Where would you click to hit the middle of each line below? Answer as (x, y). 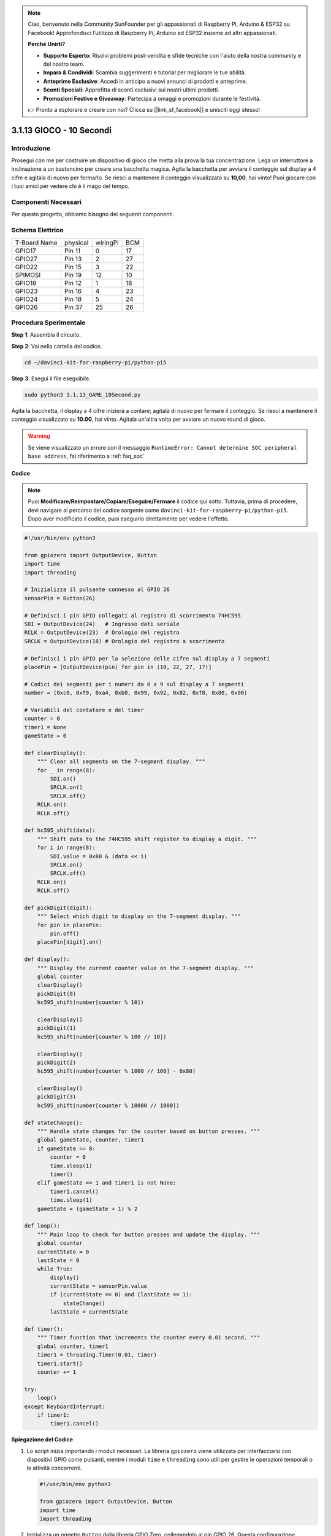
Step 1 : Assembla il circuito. (46, 335)
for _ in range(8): (67, 770)
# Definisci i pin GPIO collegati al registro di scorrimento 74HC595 (133, 615)
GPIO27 (26, 259)
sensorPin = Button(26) (60, 598)
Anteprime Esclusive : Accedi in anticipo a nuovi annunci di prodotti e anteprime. (145, 81)
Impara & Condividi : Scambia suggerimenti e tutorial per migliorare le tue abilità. (145, 72)
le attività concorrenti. (54, 1468)
